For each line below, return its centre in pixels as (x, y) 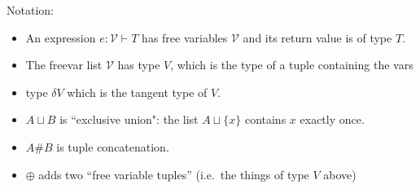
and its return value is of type (317, 37)
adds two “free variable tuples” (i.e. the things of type (174, 174)
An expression (61, 37)
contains (265, 119)
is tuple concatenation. (113, 146)
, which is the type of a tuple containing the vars (292, 65)
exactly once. (332, 119)
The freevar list (64, 65)
